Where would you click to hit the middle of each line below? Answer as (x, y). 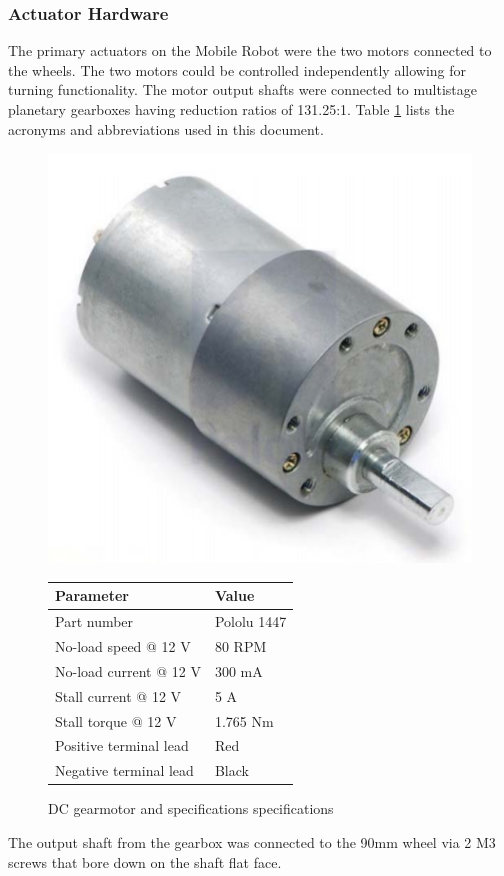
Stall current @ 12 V (118, 695)
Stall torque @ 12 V (116, 720)
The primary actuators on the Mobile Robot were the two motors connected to (250, 50)
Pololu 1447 (250, 621)
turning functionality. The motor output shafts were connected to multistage (242, 89)
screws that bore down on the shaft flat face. (145, 861)
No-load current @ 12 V (128, 670)
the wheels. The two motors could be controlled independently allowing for (237, 69)
